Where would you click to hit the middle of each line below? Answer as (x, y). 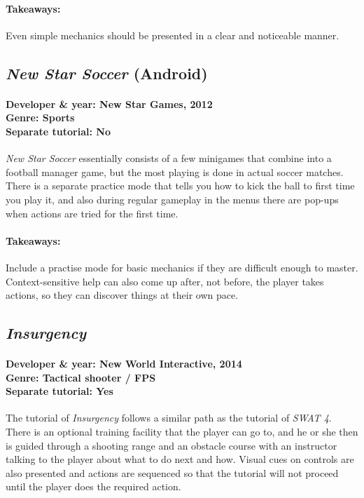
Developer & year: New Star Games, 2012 (109, 103)
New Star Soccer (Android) (107, 73)
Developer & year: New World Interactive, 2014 (124, 364)
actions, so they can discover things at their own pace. (122, 295)
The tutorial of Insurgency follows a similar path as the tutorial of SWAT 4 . (169, 418)
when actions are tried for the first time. (92, 213)
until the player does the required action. (93, 486)
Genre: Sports (40, 117)
